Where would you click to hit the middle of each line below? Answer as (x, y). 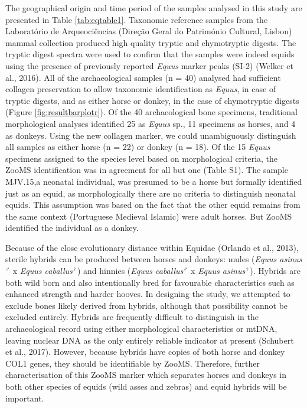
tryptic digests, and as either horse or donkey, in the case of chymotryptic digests (152, 100)
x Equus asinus (218, 271)
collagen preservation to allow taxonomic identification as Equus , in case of (141, 89)
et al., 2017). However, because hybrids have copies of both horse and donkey (145, 352)
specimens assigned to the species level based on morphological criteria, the (142, 158)
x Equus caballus (43, 271)
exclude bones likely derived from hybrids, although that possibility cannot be (147, 305)
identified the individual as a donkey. (72, 228)
